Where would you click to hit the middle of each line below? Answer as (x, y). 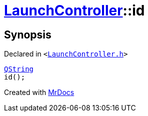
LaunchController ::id (74, 10)
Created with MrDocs (39, 92)
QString (19, 69)
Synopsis (28, 34)
